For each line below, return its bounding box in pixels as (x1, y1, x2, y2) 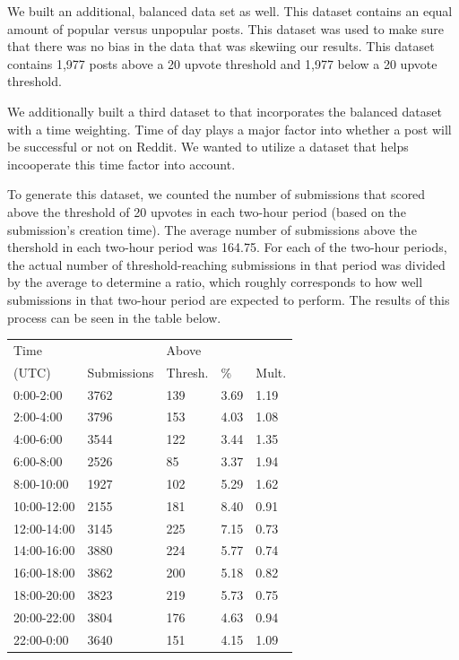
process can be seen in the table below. (7, 308, 221, 326)
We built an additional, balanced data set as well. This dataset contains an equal (7, 2, 453, 20)
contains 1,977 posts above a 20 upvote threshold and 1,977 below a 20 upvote (7, 54, 437, 73)
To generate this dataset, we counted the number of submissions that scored (7, 185, 426, 204)
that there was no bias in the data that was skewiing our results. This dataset (7, 37, 435, 56)
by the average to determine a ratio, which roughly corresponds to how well (7, 273, 423, 291)
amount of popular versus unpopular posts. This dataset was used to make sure (7, 19, 444, 38)
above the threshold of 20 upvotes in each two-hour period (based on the (7, 202, 406, 221)
